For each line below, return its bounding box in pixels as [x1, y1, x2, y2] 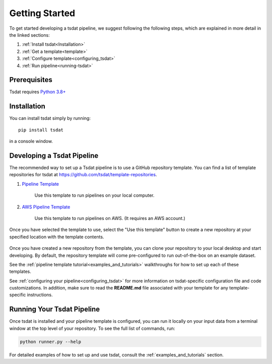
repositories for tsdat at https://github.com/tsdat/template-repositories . [9, 172, 157, 178]
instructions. [27, 292, 53, 298]
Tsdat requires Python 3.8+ [9, 89, 66, 95]
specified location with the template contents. [9, 234, 104, 240]
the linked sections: [9, 32, 50, 38]
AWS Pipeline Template [22, 204, 71, 210]
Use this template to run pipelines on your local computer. [34, 192, 155, 198]
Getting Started [9, 8, 76, 19]
